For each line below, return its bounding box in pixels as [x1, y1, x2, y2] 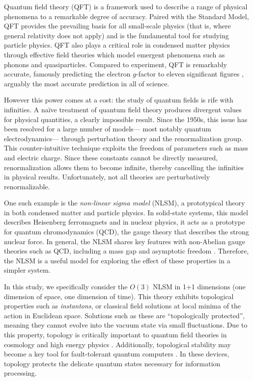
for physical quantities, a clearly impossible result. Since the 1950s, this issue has [4, 114, 248, 124]
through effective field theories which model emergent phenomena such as [4, 49, 225, 59]
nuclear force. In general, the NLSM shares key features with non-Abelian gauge [4, 236, 246, 246]
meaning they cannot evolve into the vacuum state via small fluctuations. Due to [4, 320, 248, 330]
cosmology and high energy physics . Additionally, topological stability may [4, 339, 231, 349]
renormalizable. [4, 181, 50, 191]
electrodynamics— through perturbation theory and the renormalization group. [4, 133, 243, 143]
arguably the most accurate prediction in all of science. [4, 78, 169, 88]
